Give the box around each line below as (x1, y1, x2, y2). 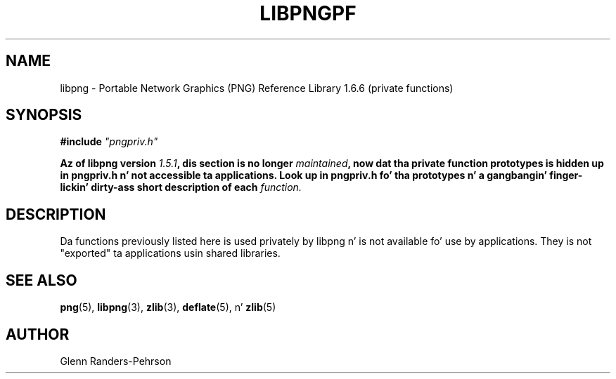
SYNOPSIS (6, 106, 82, 124)
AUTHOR (6, 325, 70, 343)
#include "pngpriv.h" (60, 135, 158, 148)
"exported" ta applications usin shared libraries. (60, 247, 281, 260)
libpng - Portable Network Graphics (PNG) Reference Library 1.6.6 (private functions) (60, 81, 454, 94)
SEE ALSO (6, 271, 77, 289)
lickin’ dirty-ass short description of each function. (60, 181, 302, 194)
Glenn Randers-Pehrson (60, 354, 172, 367)
